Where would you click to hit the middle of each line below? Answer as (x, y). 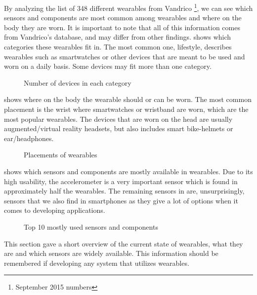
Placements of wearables (61, 155)
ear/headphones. (29, 138)
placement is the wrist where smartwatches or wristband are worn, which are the (126, 109)
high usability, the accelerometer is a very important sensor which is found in (121, 181)
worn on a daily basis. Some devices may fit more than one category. (108, 66)
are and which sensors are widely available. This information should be (111, 253)
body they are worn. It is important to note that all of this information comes (122, 27)
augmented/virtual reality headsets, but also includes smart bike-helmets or (119, 128)
